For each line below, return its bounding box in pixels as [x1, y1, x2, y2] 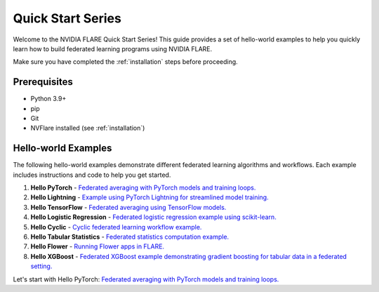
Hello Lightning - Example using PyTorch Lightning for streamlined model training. [30, 193, 270, 201]
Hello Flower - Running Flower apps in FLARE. [30, 242, 165, 251]
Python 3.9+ [30, 95, 67, 103]
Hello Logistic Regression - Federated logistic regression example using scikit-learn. [30, 213, 277, 221]
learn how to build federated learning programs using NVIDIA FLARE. [13, 44, 213, 53]
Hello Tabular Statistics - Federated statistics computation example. [30, 232, 230, 241]
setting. [30, 262, 53, 270]
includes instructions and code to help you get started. [13, 171, 171, 179]
